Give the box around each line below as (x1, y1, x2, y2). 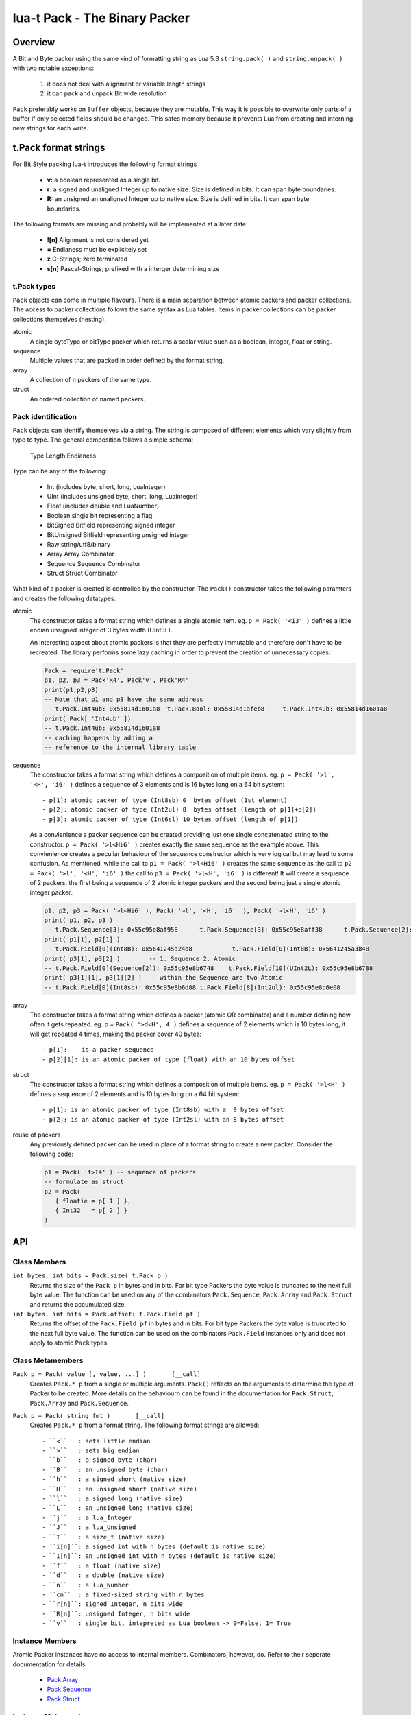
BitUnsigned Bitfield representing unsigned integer (47, 530, 190, 539)
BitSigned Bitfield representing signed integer (47, 521, 175, 530)
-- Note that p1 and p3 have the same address (44, 695, 203, 703)
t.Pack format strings (12, 142, 105, 154)
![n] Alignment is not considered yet (47, 235, 149, 244)
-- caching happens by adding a (44, 734, 153, 742)
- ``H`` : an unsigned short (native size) (42, 1485, 198, 1493)
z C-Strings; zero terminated (47, 255, 128, 263)
